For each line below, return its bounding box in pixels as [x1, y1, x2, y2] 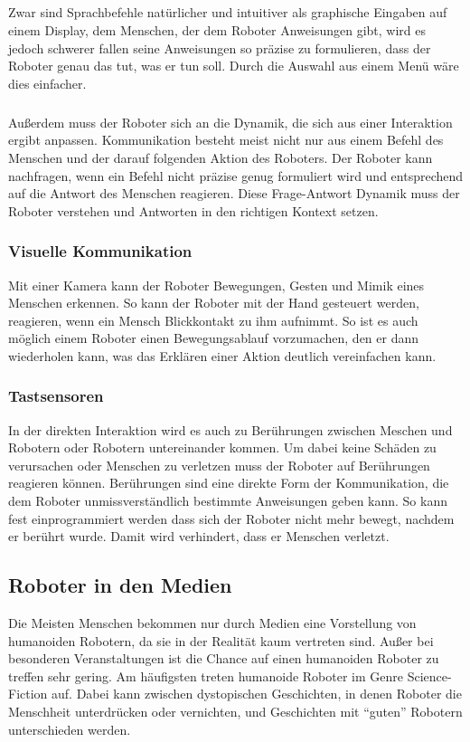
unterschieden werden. [8, 719, 131, 738]
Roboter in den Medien [8, 571, 232, 599]
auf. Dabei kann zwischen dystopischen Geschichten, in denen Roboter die [52, 684, 462, 703]
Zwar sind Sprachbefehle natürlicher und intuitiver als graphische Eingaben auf [8, 3, 447, 22]
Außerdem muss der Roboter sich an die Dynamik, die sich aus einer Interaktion [8, 112, 453, 131]
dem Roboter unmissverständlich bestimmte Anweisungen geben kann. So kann [8, 491, 447, 510]
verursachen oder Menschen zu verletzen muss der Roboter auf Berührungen [8, 455, 430, 474]
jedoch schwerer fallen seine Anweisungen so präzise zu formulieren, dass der [8, 38, 431, 57]
